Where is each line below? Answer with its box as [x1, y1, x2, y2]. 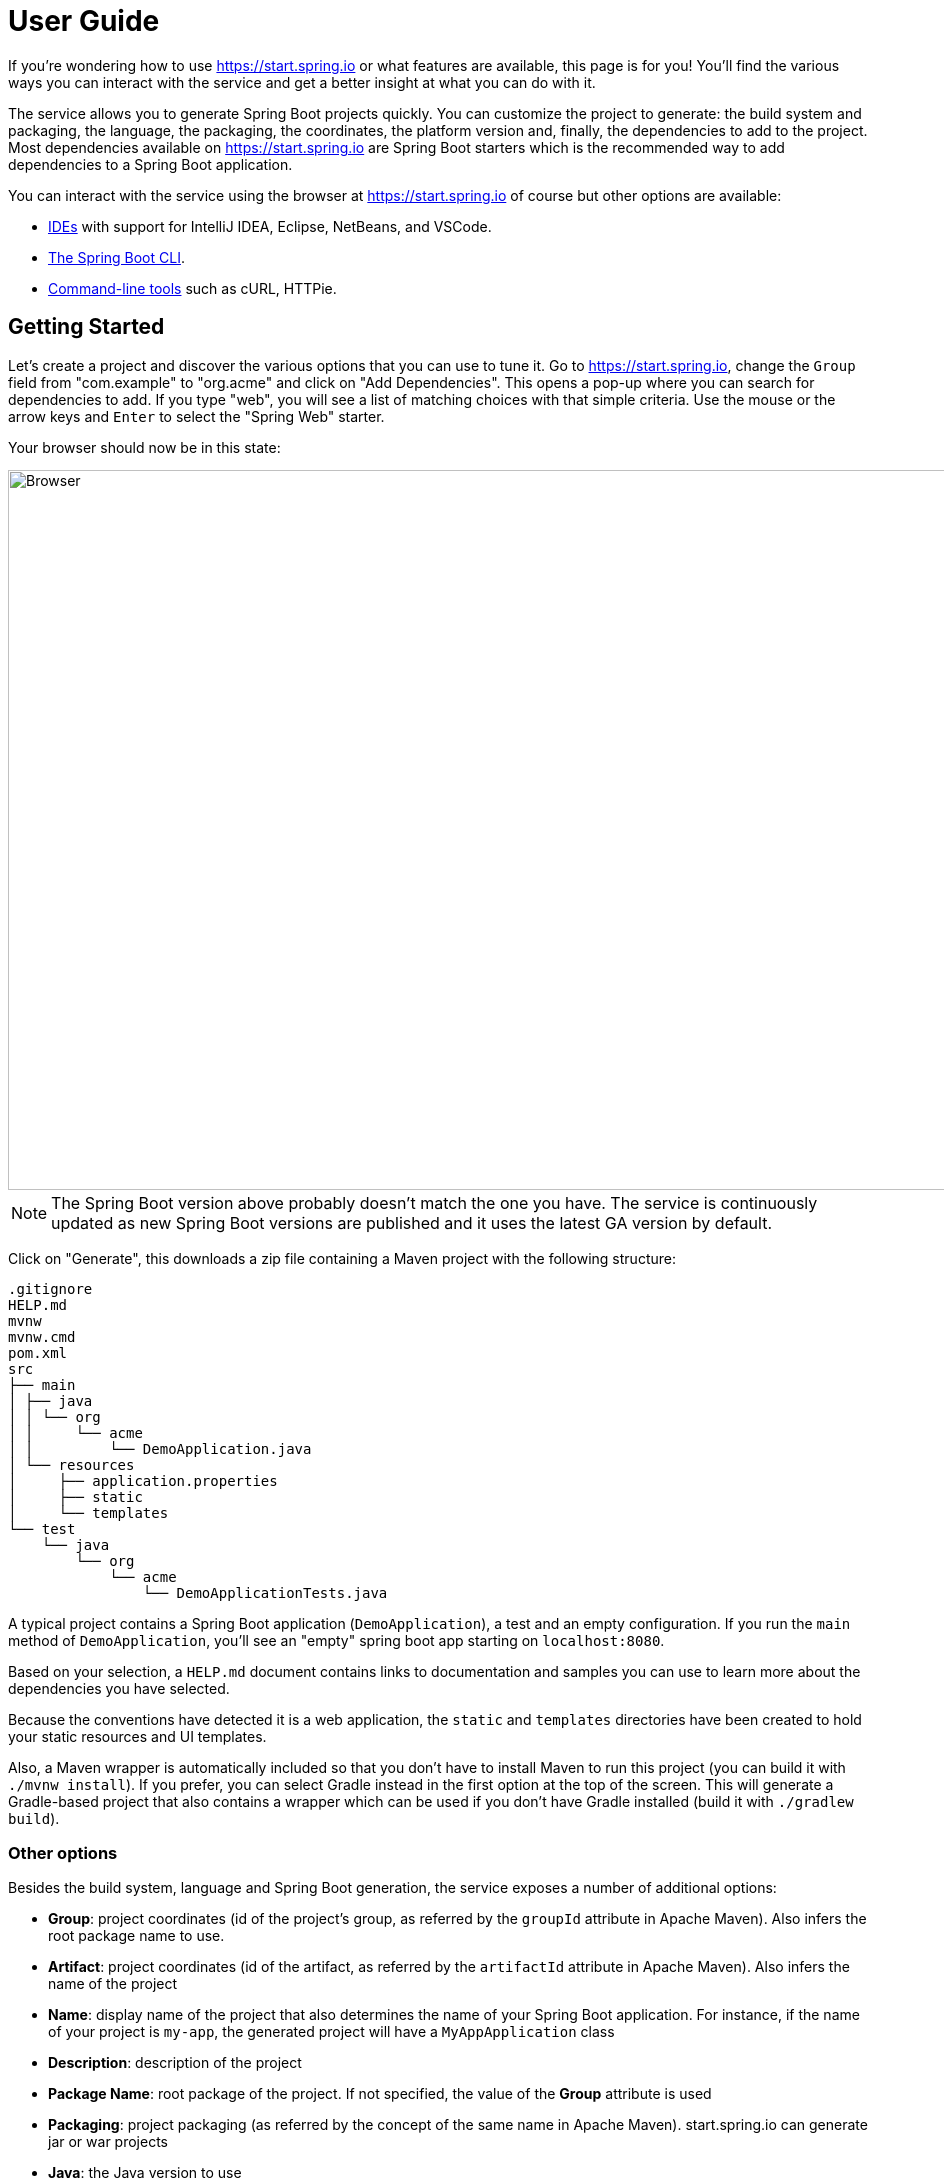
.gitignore [8, 1280, 93, 1297]
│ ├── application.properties [8, 1472, 278, 1489]
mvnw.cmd [8, 1328, 76, 1345]
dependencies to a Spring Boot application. [8, 155, 293, 173]
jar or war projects [48, 2133, 168, 2151]
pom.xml [8, 1344, 68, 1361]
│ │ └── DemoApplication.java [8, 1440, 312, 1457]
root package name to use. [48, 1927, 225, 1945]
